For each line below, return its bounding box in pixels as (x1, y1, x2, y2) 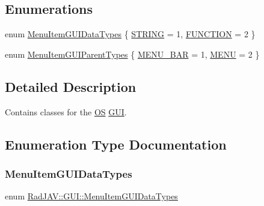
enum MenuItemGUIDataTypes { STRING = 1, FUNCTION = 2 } (5, 28, 256, 40)
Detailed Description (5, 77, 137, 95)
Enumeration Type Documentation (5, 135, 227, 153)
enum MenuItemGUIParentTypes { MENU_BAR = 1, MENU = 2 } (5, 47, 260, 60)
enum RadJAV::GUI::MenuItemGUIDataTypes (5, 190, 178, 202)
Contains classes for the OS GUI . (5, 105, 127, 118)
